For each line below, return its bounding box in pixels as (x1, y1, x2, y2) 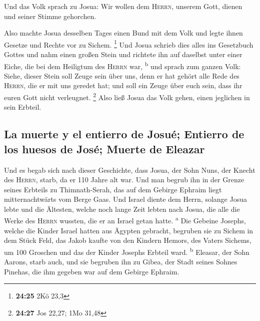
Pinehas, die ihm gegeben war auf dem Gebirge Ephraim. (4, 266, 179, 276)
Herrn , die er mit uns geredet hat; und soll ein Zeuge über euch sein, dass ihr (4, 80, 242, 91)
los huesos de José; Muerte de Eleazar (4, 141, 205, 156)
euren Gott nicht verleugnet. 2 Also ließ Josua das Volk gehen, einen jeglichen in (4, 91, 250, 102)
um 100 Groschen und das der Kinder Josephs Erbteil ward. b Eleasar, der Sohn (4, 245, 249, 257)
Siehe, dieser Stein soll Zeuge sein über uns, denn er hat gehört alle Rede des (4, 70, 239, 81)
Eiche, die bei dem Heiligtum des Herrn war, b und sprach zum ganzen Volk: (4, 59, 241, 71)
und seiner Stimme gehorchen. (4, 11, 96, 21)
